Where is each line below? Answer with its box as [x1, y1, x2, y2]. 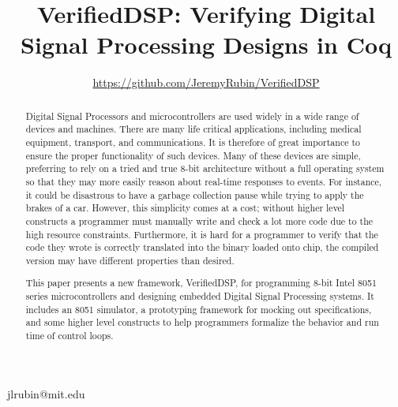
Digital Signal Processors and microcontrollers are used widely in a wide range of [25, 109, 359, 122]
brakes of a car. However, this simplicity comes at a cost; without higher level [25, 201, 345, 215]
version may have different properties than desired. [25, 253, 235, 267]
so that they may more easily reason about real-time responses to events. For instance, [25, 174, 382, 188]
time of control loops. [25, 329, 114, 342]
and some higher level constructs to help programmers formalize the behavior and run [25, 316, 379, 329]
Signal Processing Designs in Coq [21, 28, 392, 61]
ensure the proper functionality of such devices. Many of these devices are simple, [25, 148, 361, 162]
